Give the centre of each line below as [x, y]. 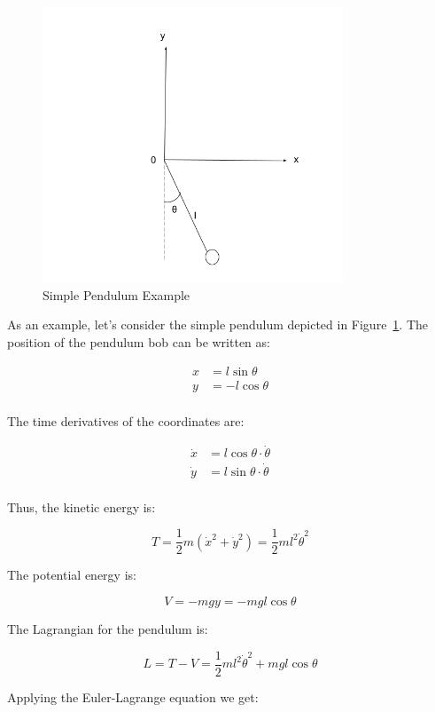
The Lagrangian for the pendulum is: [108, 629]
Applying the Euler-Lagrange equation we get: [133, 696]
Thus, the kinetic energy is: [82, 506]
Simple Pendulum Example [117, 294]
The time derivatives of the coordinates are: [126, 420]
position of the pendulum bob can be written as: [139, 341]
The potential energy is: [72, 575]
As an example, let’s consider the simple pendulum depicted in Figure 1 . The [218, 324]
